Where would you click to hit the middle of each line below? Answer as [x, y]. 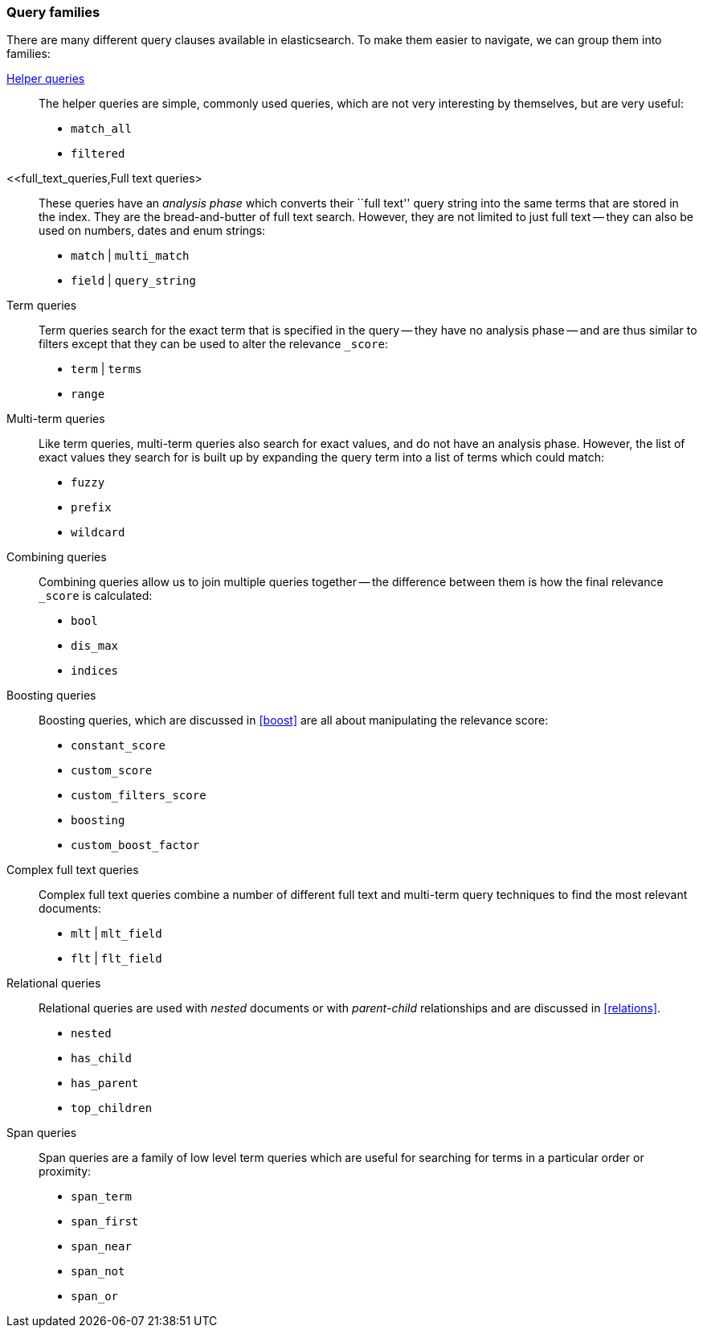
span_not [98, 1272]
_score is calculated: [96, 596]
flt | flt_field [116, 958]
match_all [101, 129]
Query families [53, 12]
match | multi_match [130, 256]
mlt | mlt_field [116, 934]
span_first [105, 1222]
